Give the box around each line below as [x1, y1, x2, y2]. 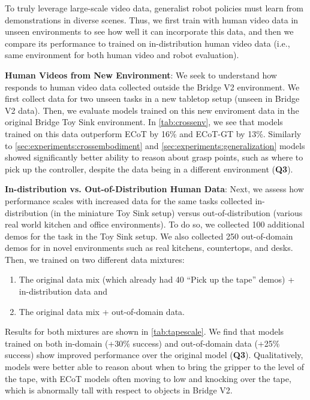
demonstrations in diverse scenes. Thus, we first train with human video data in [5, 13, 299, 26]
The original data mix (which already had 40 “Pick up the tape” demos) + [19, 273, 295, 286]
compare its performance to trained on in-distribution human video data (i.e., [5, 37, 290, 49]
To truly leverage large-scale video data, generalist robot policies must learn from [5, 2, 303, 14]
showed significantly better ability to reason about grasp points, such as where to [5, 151, 303, 163]
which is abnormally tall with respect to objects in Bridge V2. [5, 384, 233, 396]
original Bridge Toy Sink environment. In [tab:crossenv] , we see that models [5, 116, 283, 128]
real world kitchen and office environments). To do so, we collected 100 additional [5, 218, 305, 231]
